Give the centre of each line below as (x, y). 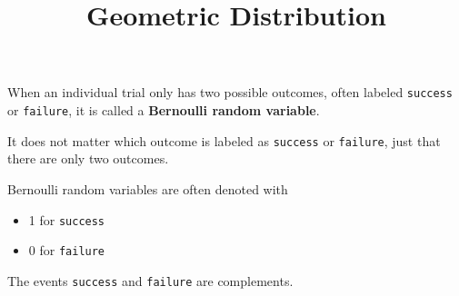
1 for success (67, 219)
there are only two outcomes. (88, 158)
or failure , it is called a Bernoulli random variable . (164, 110)
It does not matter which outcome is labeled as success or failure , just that (224, 140)
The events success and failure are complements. (150, 280)
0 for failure (67, 250)
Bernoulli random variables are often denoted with (148, 188)
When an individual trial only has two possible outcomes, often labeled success (230, 92)
